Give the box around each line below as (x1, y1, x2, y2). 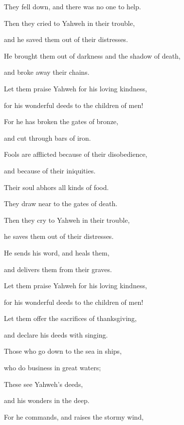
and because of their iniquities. (4, 165, 96, 175)
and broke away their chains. (4, 67, 90, 77)
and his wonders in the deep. (4, 395, 90, 405)
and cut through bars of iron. (4, 132, 91, 143)
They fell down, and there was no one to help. (4, 1, 141, 11)
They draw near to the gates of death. (4, 198, 118, 209)
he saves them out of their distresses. (4, 231, 114, 241)
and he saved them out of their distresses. (4, 34, 128, 44)
